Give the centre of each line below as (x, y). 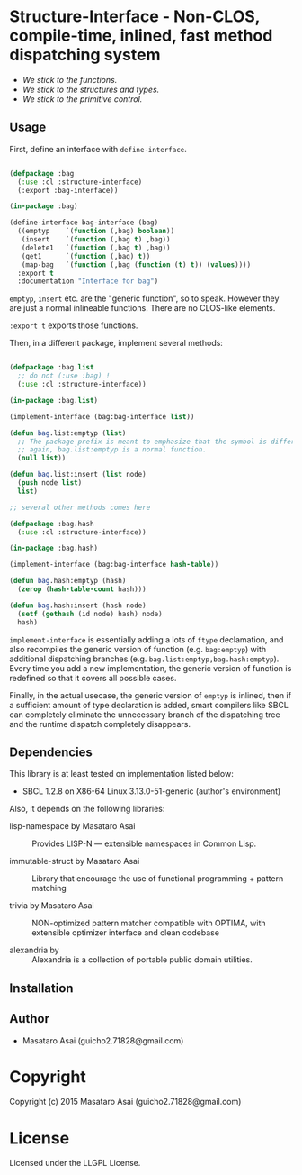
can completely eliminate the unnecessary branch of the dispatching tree (145, 715)
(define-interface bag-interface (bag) (84, 223)
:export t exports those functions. (74, 325)
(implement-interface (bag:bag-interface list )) (102, 416)
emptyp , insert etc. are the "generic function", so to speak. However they (144, 298)
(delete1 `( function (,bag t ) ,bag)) (96, 248)
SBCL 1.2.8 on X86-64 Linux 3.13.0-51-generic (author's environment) (151, 791)
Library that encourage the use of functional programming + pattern (158, 879)
